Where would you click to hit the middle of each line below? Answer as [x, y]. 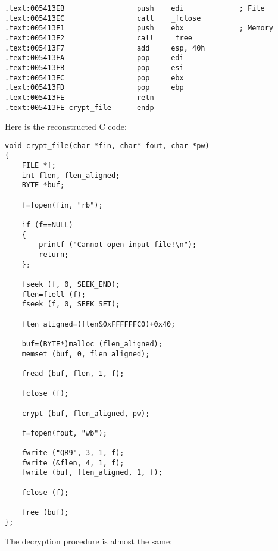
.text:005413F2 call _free [99, 38]
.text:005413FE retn [79, 97]
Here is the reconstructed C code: [66, 126]
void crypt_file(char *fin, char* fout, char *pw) [107, 145]
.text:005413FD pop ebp [94, 88]
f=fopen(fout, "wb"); [64, 433]
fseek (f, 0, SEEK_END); [71, 284]
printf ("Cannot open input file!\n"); [118, 245]
